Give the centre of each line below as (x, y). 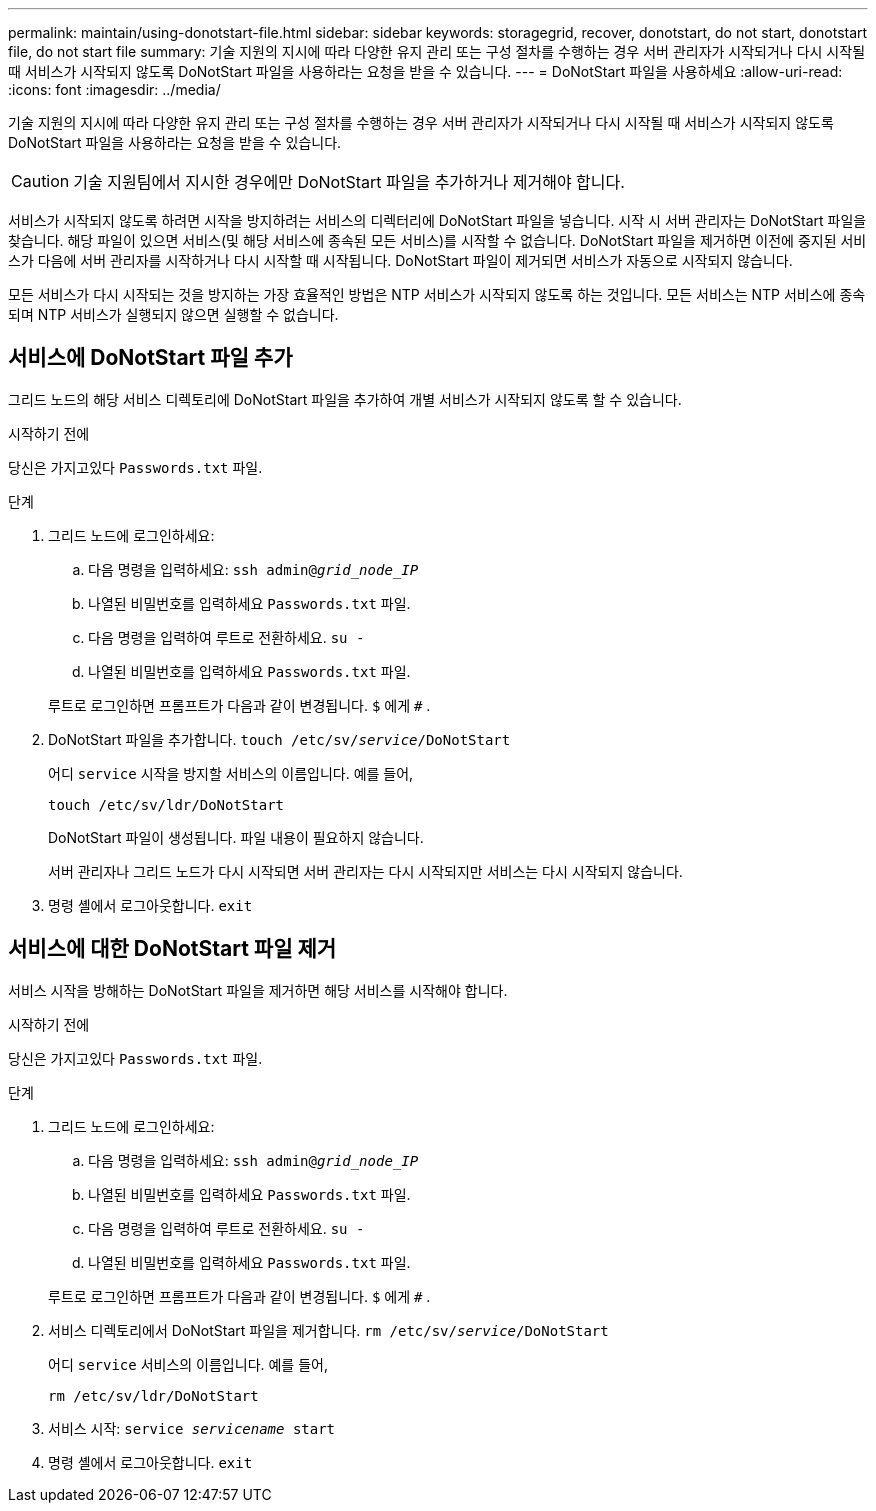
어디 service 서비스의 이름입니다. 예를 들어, (188, 1364)
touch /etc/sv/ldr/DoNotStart (166, 804)
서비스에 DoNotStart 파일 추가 (150, 358)
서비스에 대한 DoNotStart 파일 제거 (172, 949)
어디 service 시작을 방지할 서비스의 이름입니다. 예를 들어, (231, 773)
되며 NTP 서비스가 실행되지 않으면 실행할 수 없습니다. (173, 314)
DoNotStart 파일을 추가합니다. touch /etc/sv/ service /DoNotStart (279, 739)
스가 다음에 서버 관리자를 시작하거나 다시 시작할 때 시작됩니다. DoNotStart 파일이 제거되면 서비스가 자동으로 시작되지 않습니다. (400, 260)
